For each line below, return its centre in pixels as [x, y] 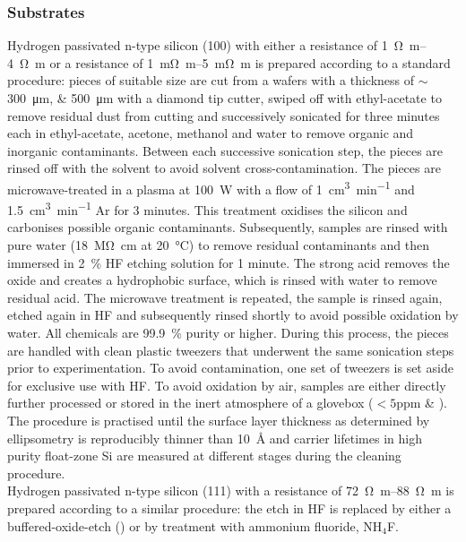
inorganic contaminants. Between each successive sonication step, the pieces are [225, 150]
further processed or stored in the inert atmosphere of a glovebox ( [190, 403]
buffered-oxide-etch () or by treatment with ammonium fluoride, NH [195, 525]
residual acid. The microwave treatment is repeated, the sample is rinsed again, [225, 297]
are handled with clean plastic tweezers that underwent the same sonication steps [231, 350]
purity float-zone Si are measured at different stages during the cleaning [204, 456]
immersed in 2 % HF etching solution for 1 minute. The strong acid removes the [229, 262]
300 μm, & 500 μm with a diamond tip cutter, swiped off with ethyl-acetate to [224, 98]
